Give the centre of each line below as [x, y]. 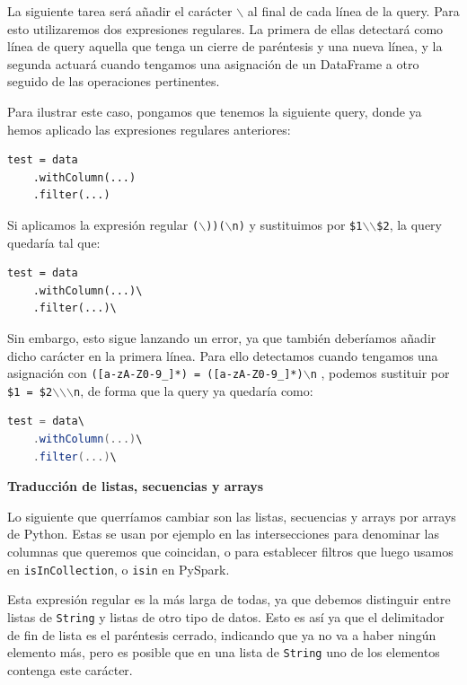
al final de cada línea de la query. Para [353, 11]
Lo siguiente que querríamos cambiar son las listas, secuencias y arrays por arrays [232, 516]
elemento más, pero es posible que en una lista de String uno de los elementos [224, 652]
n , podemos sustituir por [380, 373]
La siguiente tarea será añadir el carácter [120, 11]
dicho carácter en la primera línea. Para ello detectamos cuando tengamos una [223, 355]
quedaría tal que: [54, 242]
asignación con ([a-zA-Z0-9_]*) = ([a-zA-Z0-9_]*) [155, 373]
